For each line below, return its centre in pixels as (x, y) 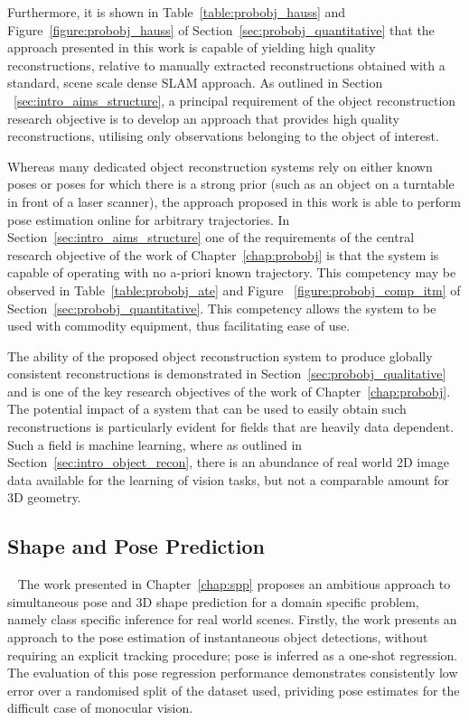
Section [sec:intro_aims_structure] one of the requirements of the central (211, 237)
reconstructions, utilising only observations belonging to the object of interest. (223, 136)
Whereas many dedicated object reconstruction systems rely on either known (220, 166)
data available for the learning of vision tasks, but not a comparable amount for (228, 479)
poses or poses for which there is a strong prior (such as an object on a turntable (231, 184)
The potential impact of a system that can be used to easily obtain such (207, 409)
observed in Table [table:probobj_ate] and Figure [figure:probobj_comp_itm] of (234, 290)
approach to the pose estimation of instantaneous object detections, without (218, 637)
